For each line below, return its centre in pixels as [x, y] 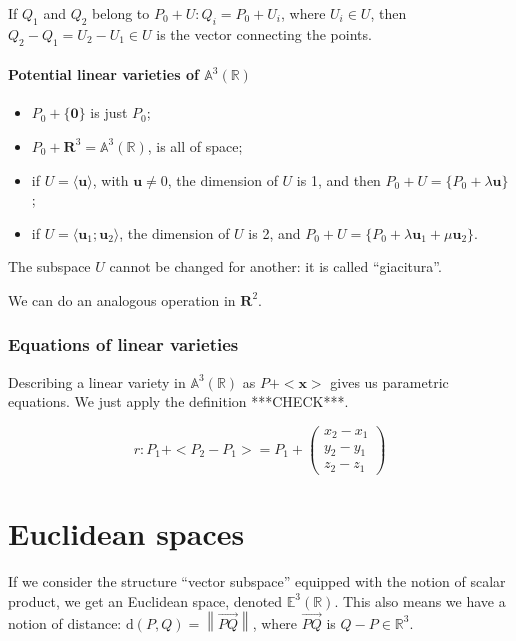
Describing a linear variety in [97, 381]
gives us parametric [389, 381]
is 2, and [274, 232]
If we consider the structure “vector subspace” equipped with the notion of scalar [257, 580]
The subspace [49, 266]
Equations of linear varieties [123, 344]
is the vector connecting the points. [264, 33]
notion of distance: [65, 622]
